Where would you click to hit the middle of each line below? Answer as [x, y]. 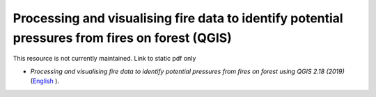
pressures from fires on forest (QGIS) [123, 38]
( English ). [45, 81]
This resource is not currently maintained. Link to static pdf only [104, 59]
